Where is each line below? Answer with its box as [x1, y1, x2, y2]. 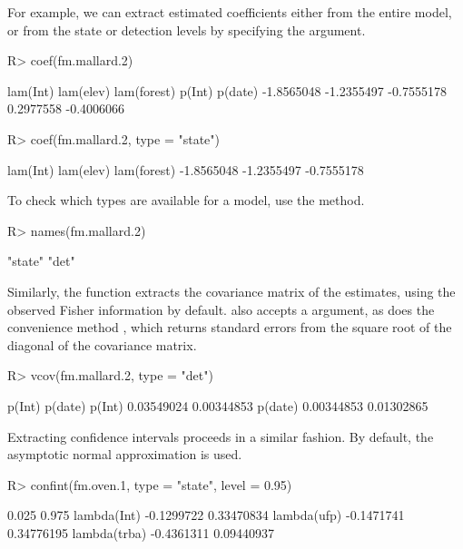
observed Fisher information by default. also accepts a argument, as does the [7, 299, 435, 319]
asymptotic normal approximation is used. [7, 445, 242, 464]
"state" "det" [7, 251, 75, 270]
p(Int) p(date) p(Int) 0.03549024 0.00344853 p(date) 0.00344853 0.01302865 [7, 396, 429, 415]
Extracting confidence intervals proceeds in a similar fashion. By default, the [7, 426, 434, 446]
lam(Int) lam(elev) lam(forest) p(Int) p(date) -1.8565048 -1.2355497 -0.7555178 [7, 81, 447, 100]
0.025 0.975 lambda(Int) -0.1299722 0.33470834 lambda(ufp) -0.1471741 [7, 505, 405, 524]
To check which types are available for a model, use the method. [7, 191, 365, 210]
